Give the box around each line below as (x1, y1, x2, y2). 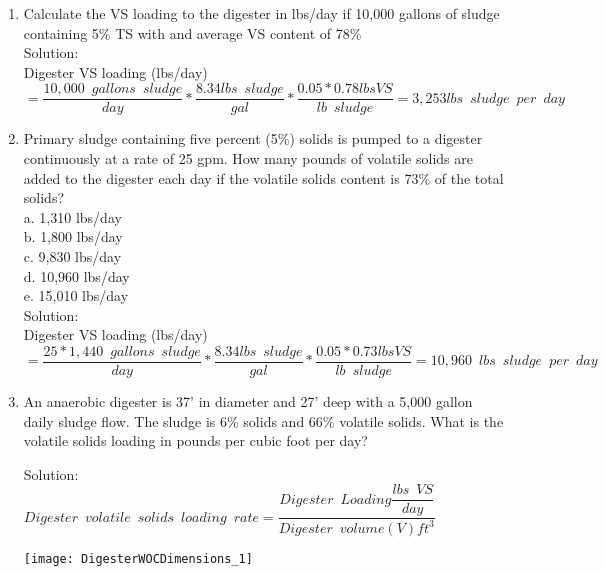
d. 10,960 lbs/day (23, 265, 130, 286)
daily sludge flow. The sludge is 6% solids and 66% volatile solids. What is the (23, 410, 504, 431)
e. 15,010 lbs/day (23, 285, 129, 306)
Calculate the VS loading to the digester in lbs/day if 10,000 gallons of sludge (23, 3, 500, 23)
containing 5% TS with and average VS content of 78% (23, 22, 362, 43)
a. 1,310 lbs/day (23, 206, 122, 227)
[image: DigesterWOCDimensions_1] (23, 551, 253, 566)
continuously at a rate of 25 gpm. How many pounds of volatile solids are (23, 148, 473, 169)
